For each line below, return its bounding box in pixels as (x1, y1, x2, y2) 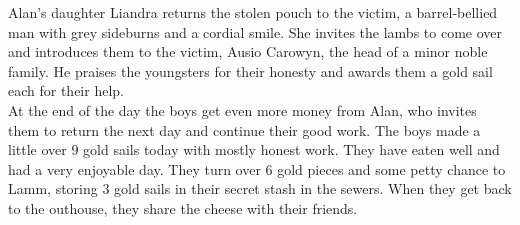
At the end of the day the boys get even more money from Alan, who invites (8, 99, 477, 120)
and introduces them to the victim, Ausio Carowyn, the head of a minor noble (8, 41, 488, 62)
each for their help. (8, 80, 124, 101)
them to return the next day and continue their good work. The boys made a (8, 119, 481, 140)
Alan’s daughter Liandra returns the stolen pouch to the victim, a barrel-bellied (8, 2, 498, 22)
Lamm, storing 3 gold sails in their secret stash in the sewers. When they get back (8, 178, 512, 199)
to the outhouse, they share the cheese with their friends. (8, 197, 358, 218)
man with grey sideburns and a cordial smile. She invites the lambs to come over (8, 21, 503, 42)
